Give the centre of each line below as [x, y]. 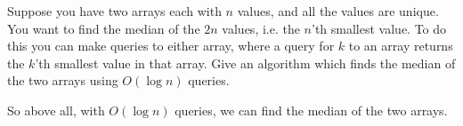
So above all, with [56, 110]
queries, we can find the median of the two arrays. [311, 110]
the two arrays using [63, 80]
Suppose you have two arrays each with [114, 11]
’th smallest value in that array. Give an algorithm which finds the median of [245, 63]
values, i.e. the [261, 28]
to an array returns [401, 46]
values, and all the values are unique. [338, 11]
